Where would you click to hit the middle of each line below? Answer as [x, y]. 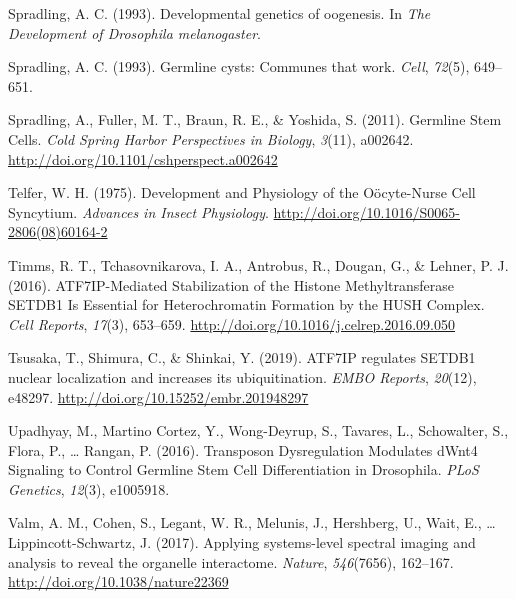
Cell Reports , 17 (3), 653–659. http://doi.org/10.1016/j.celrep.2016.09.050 [231, 323]
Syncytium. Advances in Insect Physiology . [138, 211]
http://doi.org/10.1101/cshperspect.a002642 [143, 158]
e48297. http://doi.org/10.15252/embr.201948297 [158, 396]
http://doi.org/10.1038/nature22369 [118, 581]
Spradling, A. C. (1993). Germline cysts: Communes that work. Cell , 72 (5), [239, 66]
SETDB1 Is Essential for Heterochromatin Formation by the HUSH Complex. [246, 304]
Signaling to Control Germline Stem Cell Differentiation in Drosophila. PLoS [243, 469]
